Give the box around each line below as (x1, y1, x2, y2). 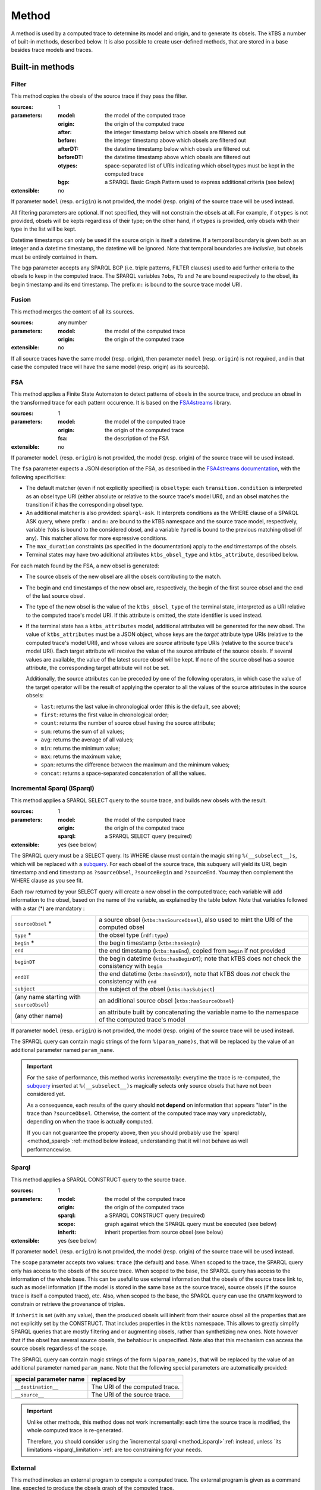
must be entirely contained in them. (11, 253, 98, 260)
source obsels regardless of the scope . (11, 1345, 108, 1352)
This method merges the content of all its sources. (11, 308, 134, 315)
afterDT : (58, 145, 79, 152)
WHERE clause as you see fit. (11, 877, 83, 884)
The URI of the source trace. (91, 1390, 171, 1399)
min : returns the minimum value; (40, 744, 121, 752)
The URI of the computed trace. (91, 1383, 180, 1391)
